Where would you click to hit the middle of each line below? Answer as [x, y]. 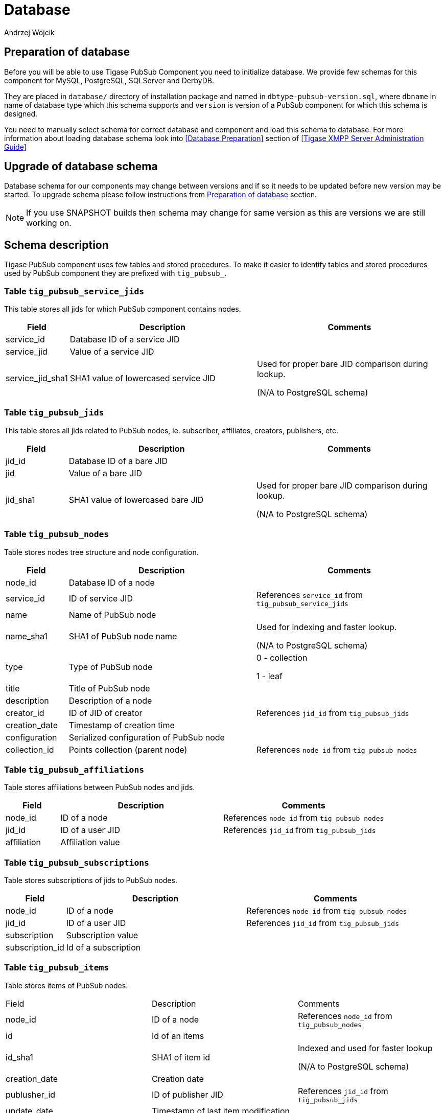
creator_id [25, 713]
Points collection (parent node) [128, 749]
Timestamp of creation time [122, 725]
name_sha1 [27, 636]
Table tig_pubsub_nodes [57, 534]
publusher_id [31, 1095]
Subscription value [102, 935]
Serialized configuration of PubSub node [147, 737]
